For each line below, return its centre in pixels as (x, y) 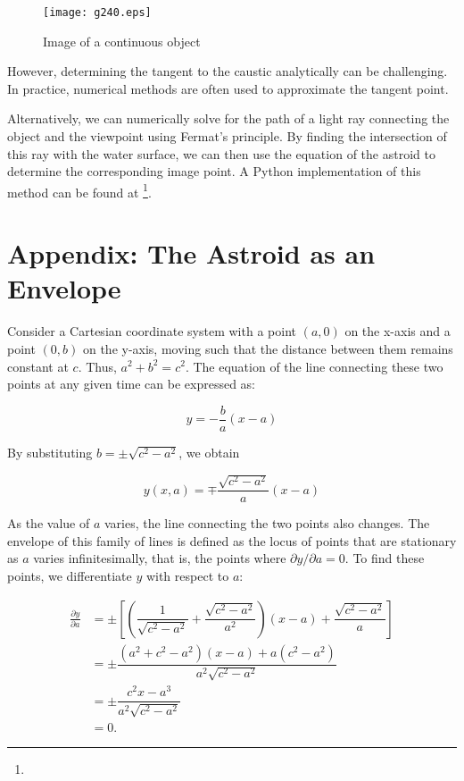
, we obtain (209, 452)
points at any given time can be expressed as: (131, 384)
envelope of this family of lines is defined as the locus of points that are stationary (232, 540)
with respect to (187, 576)
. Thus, (97, 366)
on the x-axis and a (398, 331)
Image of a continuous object (122, 41)
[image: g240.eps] (97, 13)
